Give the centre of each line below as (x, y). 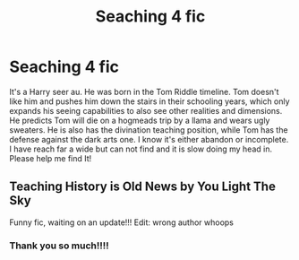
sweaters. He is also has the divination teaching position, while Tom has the (149, 130)
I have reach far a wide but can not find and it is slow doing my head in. (141, 149)
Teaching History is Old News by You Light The (142, 187)
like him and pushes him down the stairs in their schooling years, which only (149, 101)
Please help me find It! (51, 158)
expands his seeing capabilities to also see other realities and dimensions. (146, 110)
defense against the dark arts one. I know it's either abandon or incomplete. (149, 139)
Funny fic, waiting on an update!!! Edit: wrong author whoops (122, 222)
